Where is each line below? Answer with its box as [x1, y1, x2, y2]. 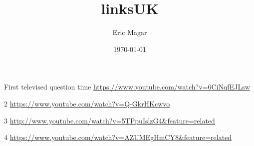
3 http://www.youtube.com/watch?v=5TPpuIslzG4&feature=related [4, 115, 215, 125]
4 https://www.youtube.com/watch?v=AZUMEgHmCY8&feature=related [4, 132, 232, 142]
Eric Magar [112, 27, 147, 37]
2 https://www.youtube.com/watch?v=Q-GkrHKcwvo [4, 98, 170, 108]
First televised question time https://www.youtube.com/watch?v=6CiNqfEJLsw [4, 81, 250, 92]
